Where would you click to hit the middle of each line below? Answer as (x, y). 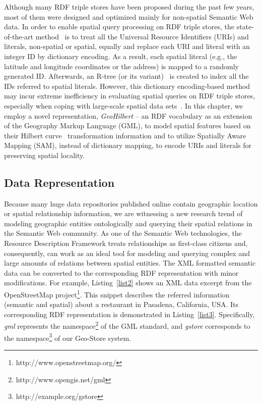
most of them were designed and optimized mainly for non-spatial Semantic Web (129, 16)
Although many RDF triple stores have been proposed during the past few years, (129, 7)
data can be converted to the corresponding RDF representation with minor (121, 272)
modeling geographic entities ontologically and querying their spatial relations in (128, 223)
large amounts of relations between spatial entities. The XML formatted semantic (130, 263)
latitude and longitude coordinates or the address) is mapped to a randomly (122, 66)
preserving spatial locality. (45, 155)
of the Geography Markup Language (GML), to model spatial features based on (127, 125)
